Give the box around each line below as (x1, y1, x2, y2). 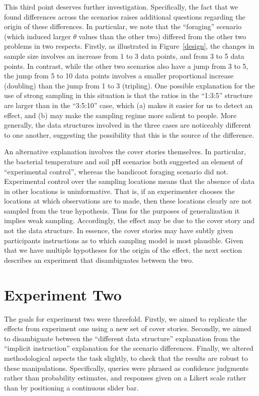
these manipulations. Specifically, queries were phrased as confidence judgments (4, 362, 249, 373)
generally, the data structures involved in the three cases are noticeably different (4, 120, 251, 130)
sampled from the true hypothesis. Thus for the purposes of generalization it (4, 205, 240, 216)
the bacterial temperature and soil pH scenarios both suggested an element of (4, 156, 243, 166)
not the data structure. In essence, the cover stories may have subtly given (4, 225, 233, 236)
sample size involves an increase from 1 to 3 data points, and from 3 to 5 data (4, 50, 244, 61)
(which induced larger (4, 31, 71, 41)
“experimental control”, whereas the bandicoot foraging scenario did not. (4, 166, 229, 176)
